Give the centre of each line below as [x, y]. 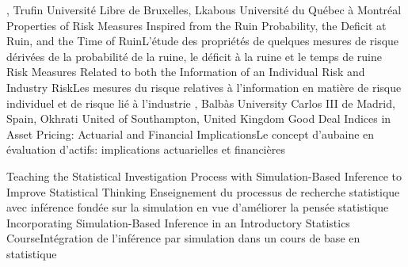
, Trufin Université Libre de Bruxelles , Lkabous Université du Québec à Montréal [204, 10]
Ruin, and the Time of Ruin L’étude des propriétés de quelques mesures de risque [203, 41]
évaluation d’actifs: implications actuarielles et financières [146, 149]
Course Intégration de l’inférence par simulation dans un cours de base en [183, 238]
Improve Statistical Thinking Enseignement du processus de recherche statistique [203, 191]
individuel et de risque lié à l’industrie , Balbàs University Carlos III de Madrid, [201, 103]
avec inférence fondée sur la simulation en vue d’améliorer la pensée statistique [198, 207]
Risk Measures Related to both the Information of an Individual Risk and [186, 72]
